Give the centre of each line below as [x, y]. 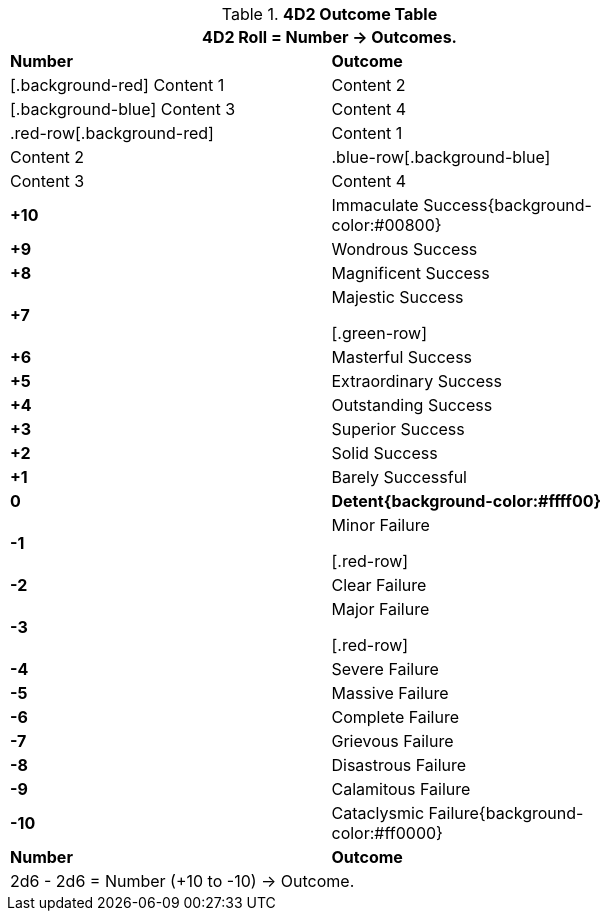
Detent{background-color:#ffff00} [466, 501]
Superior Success [398, 429]
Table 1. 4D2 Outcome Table [329, 14]
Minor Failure [380, 525]
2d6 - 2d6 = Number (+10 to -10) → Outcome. [182, 881]
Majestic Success [397, 297]
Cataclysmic [378, 813]
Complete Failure [395, 717]
